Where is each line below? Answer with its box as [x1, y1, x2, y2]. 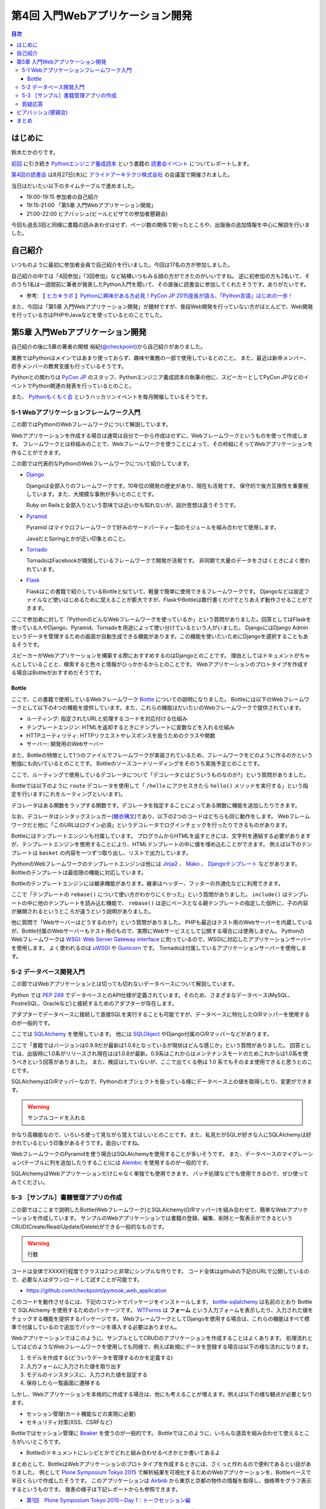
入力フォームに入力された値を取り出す [26, 1362, 122, 1370]
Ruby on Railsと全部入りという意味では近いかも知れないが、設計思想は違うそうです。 [26, 502, 240, 509]
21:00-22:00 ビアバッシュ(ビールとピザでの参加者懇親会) [26, 210, 168, 217]
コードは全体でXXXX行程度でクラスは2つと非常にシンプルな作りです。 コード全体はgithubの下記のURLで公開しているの [11, 1268, 310, 1275]
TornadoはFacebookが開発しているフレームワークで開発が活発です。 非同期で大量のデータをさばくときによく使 [26, 557, 305, 564]
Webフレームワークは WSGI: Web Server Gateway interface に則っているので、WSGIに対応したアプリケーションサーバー [11, 936, 312, 943]
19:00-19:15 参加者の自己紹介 [26, 193, 99, 200]
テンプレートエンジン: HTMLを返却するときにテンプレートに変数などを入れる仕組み [26, 723, 235, 730]
